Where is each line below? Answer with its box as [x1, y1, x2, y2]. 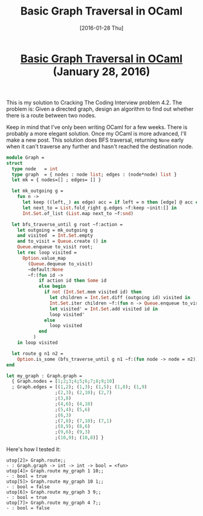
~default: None [28, 266, 63, 273]
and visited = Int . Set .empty [17, 233, 94, 239]
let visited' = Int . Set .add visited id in [49, 306, 158, 312]
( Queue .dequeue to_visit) [28, 260, 94, 267]
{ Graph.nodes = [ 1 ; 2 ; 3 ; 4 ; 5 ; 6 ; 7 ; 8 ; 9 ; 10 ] [11, 379, 115, 385]
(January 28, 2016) [53, 65, 150, 78]
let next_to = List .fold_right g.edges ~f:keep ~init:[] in [22, 205, 177, 211]
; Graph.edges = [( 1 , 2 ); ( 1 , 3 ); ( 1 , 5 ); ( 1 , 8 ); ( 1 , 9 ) [11, 384, 147, 390]
